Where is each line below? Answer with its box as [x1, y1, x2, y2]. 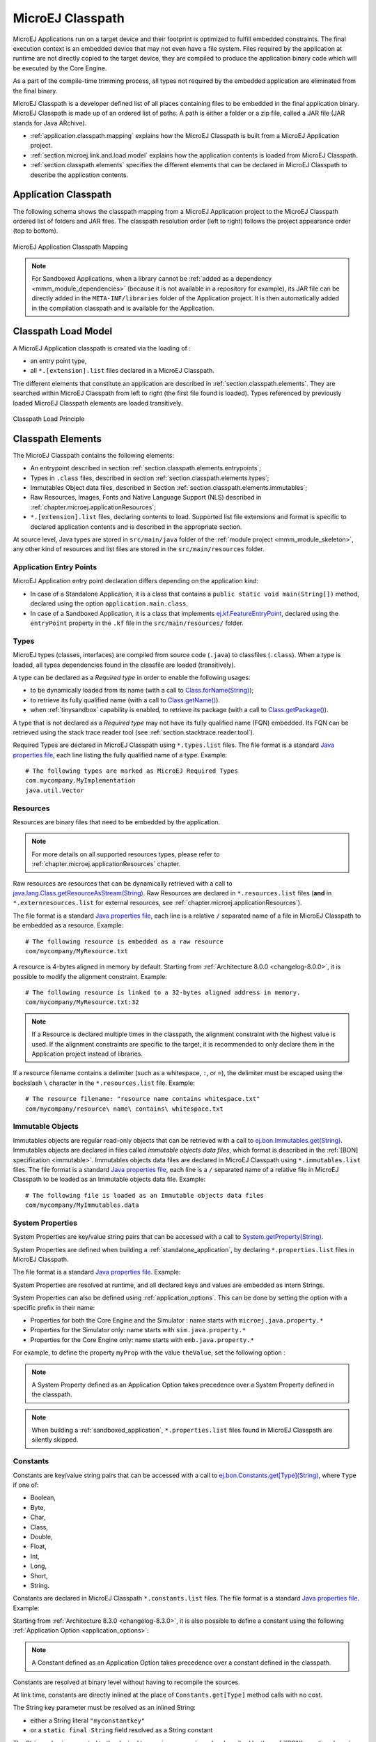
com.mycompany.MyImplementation [25, 777, 136, 785]
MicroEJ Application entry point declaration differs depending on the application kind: [13, 577, 259, 585]
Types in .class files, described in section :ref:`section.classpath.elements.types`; [30, 474, 269, 482]
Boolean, [30, 1493, 56, 1502]
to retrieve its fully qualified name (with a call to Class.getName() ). [30, 695, 221, 704]
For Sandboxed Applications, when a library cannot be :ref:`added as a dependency [31, 275, 272, 283]
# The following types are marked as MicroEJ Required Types [25, 767, 238, 775]
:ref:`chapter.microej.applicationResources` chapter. [31, 860, 181, 868]
